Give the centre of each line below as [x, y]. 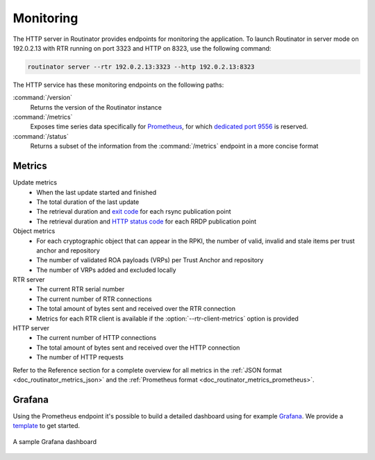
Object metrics [34, 231]
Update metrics [35, 182]
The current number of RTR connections [94, 299]
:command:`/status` [41, 136]
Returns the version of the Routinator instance [96, 107]
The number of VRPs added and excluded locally [106, 270]
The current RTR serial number [81, 289]
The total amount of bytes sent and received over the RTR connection [136, 309]
